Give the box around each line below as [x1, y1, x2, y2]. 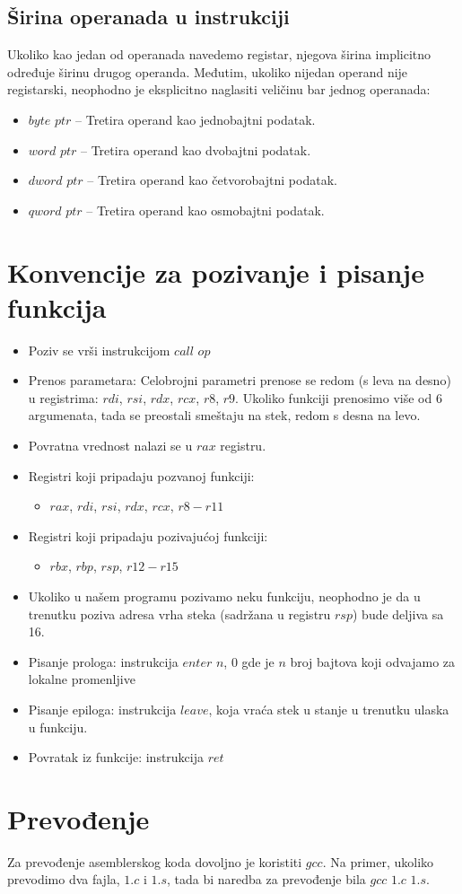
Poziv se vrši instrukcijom [28, 340, 170, 359]
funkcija [7, 288, 107, 325]
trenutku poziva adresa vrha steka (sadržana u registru [28, 604, 331, 623]
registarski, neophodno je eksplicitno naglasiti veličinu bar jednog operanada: [7, 80, 431, 99]
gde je [241, 652, 275, 670]
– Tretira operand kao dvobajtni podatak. [81, 140, 311, 159]
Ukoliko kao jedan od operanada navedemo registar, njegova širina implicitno [7, 45, 431, 64]
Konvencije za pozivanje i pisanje [7, 253, 424, 290]
